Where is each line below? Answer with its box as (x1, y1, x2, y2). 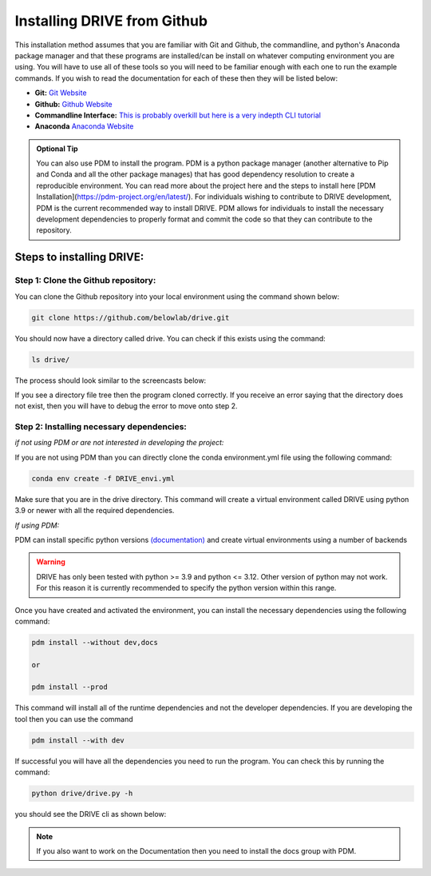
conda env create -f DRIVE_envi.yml (31, 474, 176, 483)
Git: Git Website (34, 88, 87, 98)
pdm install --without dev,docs (31, 638, 159, 647)
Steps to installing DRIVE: (14, 250, 144, 264)
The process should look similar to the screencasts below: (14, 376, 207, 385)
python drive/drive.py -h (31, 789, 133, 798)
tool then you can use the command (14, 714, 133, 723)
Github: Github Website (34, 99, 113, 109)
